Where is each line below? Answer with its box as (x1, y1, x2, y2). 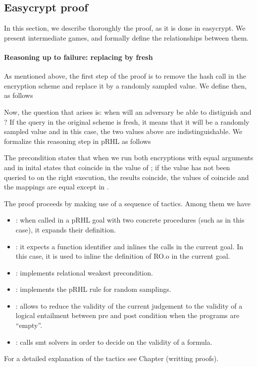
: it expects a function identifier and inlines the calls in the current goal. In (15, 241, 244, 251)
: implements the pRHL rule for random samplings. (15, 284, 171, 294)
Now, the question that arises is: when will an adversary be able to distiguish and (4, 106, 252, 117)
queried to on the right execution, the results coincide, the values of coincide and (4, 172, 249, 182)
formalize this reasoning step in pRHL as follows (4, 136, 151, 146)
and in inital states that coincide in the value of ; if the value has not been (4, 162, 230, 172)
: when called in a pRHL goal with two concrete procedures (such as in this (15, 215, 245, 225)
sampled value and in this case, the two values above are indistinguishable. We (4, 126, 243, 137)
